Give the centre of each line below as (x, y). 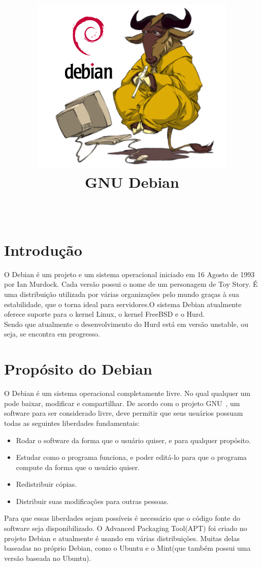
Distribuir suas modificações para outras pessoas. (92, 501)
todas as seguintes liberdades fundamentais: (72, 423)
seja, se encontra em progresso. (52, 334)
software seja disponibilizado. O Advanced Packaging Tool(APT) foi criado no (126, 528)
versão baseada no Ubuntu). (48, 558)
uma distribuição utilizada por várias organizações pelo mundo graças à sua (122, 294)
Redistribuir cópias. (46, 484)
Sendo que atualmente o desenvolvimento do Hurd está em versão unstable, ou (126, 324)
